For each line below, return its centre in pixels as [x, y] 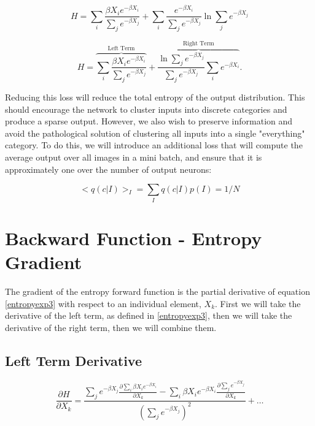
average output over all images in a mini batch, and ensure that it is [134, 157]
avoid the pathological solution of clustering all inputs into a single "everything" [155, 133]
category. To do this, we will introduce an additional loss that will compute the [154, 145]
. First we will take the [258, 303]
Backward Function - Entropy [134, 238]
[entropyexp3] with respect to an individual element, [103, 303]
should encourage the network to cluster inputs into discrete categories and [146, 109]
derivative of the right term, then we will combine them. [111, 327]
